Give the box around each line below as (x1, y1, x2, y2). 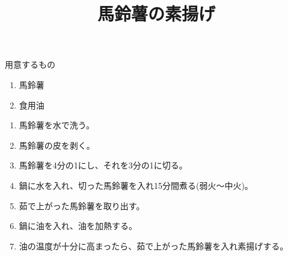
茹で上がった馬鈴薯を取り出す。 (19, 199, 145, 212)
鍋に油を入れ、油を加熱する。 (19, 219, 137, 232)
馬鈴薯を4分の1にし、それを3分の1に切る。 (19, 159, 188, 171)
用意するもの (5, 58, 55, 71)
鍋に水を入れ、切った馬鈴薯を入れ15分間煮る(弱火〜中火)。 (19, 179, 253, 191)
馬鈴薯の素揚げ (97, 1, 215, 26)
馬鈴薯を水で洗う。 (19, 119, 94, 131)
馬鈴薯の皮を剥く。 (19, 138, 95, 151)
